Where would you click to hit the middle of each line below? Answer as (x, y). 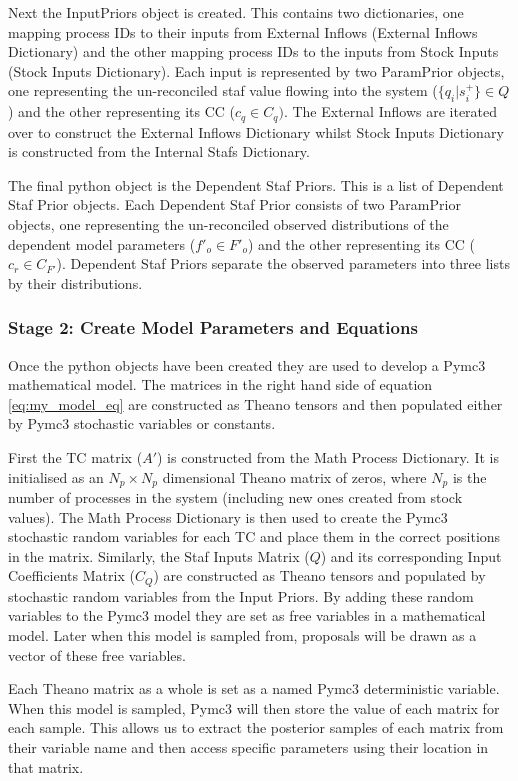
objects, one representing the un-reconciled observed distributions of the (228, 224)
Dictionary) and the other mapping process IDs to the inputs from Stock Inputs (253, 51)
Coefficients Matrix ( (71, 575)
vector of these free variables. (97, 654)
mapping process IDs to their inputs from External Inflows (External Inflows (243, 31)
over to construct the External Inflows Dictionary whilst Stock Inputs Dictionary (256, 131)
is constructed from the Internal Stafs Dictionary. (159, 151)
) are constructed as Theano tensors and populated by (319, 575)
